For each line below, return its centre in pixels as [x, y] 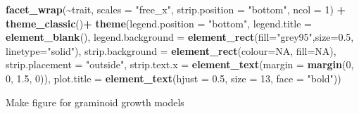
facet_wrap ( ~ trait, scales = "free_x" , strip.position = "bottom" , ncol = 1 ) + [176, 9]
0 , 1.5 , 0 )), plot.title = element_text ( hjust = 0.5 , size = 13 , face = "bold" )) [174, 78]
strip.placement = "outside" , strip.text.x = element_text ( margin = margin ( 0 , [180, 64]
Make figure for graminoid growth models [95, 102]
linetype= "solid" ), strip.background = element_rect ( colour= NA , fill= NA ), [171, 50]
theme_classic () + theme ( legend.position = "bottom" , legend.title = [159, 23]
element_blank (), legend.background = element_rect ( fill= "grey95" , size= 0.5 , [180, 37]
